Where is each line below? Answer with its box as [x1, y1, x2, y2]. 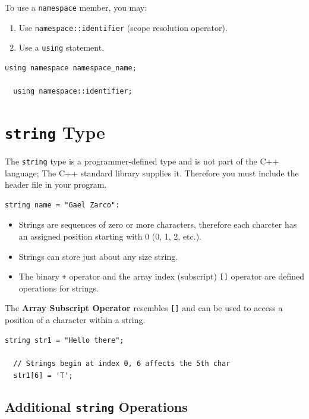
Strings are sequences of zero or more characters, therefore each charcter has [18, 218, 297, 231]
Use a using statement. [18, 41, 105, 54]
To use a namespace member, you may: [5, 1, 147, 13]
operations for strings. [18, 281, 99, 294]
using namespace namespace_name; [5, 63, 137, 72]
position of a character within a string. [5, 314, 146, 326]
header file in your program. [5, 178, 107, 191]
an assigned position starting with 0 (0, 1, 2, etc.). [18, 230, 201, 243]
